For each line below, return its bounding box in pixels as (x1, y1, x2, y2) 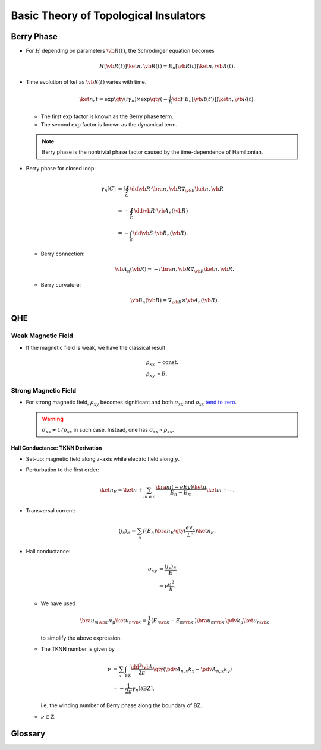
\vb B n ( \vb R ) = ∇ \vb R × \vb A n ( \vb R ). (130, 297, 219, 305)
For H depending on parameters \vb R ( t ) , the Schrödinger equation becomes (26, 48, 215, 55)
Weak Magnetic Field (11, 331, 74, 340)
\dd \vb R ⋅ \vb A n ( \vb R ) (134, 208, 188, 216)
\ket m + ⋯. (206, 487, 235, 493)
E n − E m (170, 489, 193, 497)
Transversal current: (26, 507, 75, 514)
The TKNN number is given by (40, 645, 115, 653)
